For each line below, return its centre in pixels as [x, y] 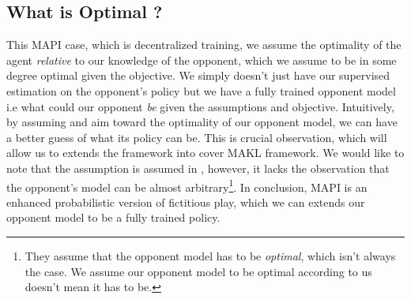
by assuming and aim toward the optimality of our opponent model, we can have [202, 122]
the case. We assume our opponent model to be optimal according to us [198, 271]
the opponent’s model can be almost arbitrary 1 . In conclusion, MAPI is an [187, 185]
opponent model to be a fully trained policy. [113, 217]
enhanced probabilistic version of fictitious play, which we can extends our [186, 202]
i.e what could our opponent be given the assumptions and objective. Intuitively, [200, 106]
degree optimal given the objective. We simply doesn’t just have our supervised [198, 75]
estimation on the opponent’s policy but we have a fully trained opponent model [201, 90]
